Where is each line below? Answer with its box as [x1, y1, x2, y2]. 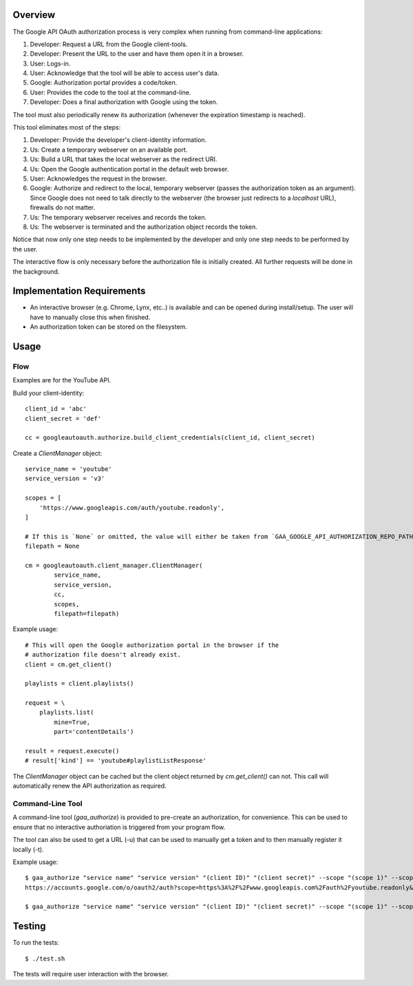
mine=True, [54, 718, 91, 726]
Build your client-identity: [12, 389, 85, 397]
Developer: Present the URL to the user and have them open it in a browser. [30, 50, 244, 58]
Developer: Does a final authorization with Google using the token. [30, 98, 218, 106]
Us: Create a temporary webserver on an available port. [30, 145, 188, 154]
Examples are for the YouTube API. [12, 376, 112, 384]
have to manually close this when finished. [30, 313, 151, 321]
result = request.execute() [25, 748, 120, 755]
